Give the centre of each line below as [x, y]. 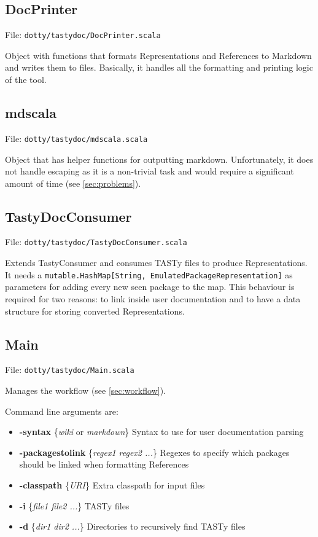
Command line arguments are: [62, 411]
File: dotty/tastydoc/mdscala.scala [76, 138]
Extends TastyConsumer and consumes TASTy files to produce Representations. [156, 263]
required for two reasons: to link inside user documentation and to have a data [153, 298]
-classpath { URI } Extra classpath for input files [112, 485]
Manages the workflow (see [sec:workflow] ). [86, 390]
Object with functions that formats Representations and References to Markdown [158, 55]
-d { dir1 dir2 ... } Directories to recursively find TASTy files [132, 526]
